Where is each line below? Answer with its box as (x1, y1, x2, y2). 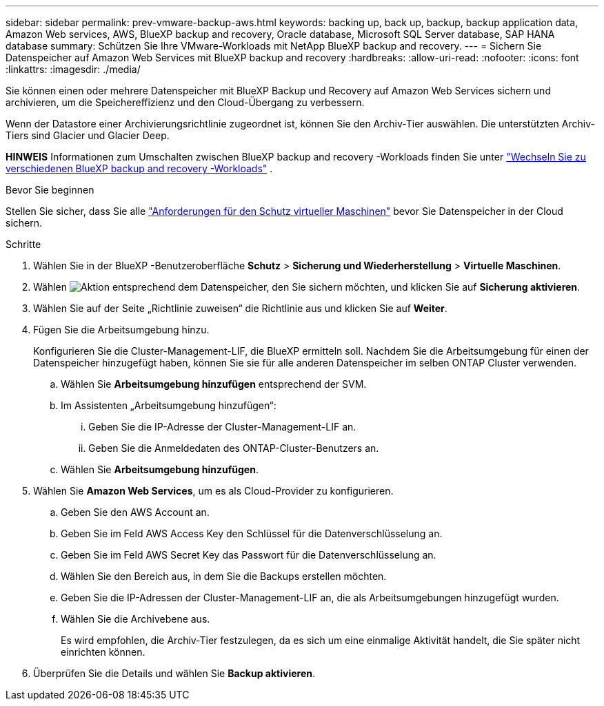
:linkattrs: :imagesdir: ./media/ (6, 63, 141, 75)
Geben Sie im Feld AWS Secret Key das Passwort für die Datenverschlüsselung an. (61, 549, 436, 561)
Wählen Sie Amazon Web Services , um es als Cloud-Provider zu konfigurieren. (33, 485, 394, 497)
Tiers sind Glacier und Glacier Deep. (6, 129, 170, 141)
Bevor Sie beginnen (6, 184, 94, 196)
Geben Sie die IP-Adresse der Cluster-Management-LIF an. (88, 421, 356, 433)
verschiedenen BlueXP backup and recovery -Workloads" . (6, 163, 273, 174)
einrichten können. (61, 646, 145, 658)
